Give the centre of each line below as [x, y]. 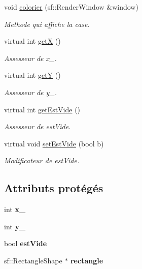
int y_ [15, 226]
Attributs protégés [54, 188]
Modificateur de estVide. [42, 160]
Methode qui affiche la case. [47, 24]
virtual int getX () [32, 41]
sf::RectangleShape [33, 260]
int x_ [15, 209]
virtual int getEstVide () [42, 109]
